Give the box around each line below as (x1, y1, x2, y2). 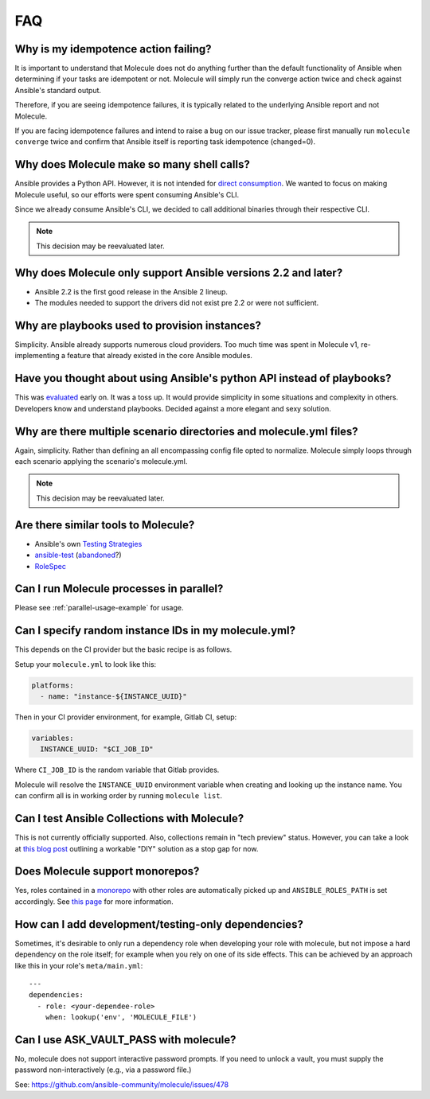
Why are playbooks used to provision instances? (14, 318, 262, 332)
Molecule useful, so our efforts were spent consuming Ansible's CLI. (14, 189, 240, 199)
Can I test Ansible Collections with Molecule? (14, 812, 244, 825)
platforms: (31, 680, 74, 690)
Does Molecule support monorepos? (14, 864, 200, 879)
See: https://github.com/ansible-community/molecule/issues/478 (14, 1079, 229, 1089)
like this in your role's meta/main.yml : (14, 961, 143, 970)
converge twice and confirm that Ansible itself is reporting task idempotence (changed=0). (14, 137, 316, 146)
